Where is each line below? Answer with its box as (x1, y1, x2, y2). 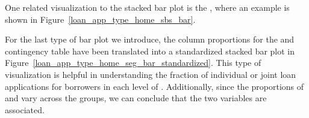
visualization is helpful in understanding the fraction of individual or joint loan (5, 68, 296, 80)
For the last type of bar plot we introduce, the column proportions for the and (5, 33, 295, 46)
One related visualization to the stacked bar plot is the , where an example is (5, 1, 290, 13)
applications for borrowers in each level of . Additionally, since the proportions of (5, 80, 304, 92)
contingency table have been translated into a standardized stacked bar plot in (5, 44, 295, 57)
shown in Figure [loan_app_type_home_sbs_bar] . (5, 13, 196, 25)
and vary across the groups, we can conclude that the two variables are (5, 92, 267, 104)
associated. (5, 103, 45, 116)
